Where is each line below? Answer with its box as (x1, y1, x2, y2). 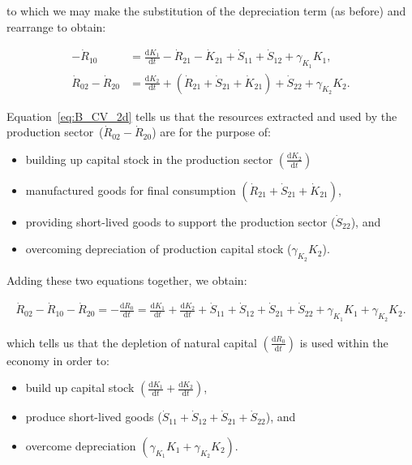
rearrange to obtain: (6, 18, 106, 35)
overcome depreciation (25, 437, 136, 454)
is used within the (299, 334, 388, 351)
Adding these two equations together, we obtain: (6, 271, 247, 288)
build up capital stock (25, 379, 135, 396)
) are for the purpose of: (152, 123, 271, 140)
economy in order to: (6, 351, 109, 368)
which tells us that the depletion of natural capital (6, 334, 257, 351)
